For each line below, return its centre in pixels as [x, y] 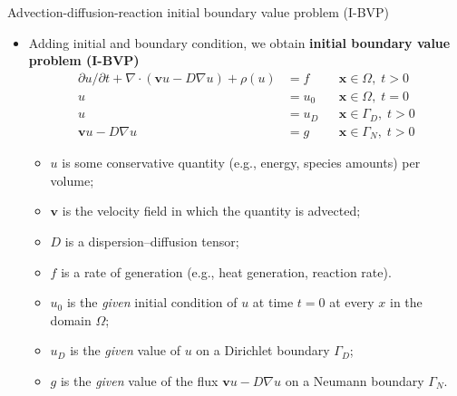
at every [352, 302]
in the [406, 302]
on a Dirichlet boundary [263, 350]
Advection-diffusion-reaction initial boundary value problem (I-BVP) [199, 12]
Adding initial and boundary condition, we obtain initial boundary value [239, 42]
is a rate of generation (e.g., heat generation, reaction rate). [226, 271]
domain [71, 319]
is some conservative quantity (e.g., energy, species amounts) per [241, 163]
